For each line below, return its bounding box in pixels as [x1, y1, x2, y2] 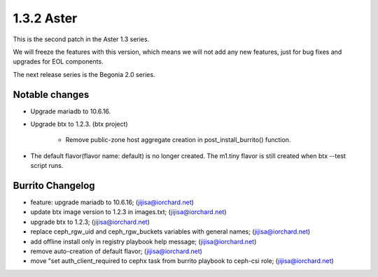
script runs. [30, 162, 64, 170]
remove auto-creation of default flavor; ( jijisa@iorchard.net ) [30, 247, 203, 255]
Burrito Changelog [13, 180, 95, 192]
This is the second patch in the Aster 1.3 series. [13, 35, 150, 43]
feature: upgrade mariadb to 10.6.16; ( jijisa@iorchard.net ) [30, 198, 194, 206]
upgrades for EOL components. [13, 57, 104, 66]
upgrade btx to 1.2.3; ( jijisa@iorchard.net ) [30, 218, 150, 226]
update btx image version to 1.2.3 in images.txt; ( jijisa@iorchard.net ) [30, 208, 227, 216]
